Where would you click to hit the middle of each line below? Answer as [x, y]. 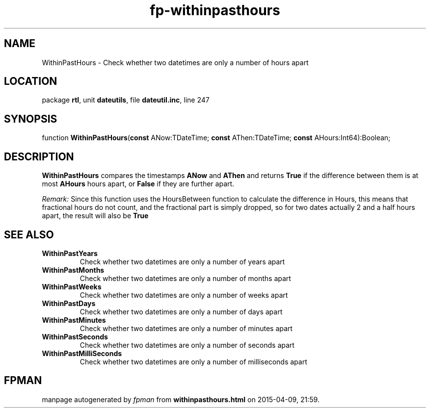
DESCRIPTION [39, 156]
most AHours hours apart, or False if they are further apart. [138, 184]
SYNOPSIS [31, 119]
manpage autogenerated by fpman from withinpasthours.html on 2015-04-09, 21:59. [181, 399]
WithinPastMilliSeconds [82, 353]
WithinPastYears [70, 253]
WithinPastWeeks [72, 286]
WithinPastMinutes [74, 320]
